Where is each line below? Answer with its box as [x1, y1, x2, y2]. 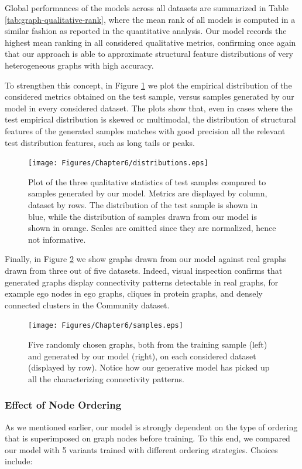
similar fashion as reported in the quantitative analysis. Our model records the [5, 25, 287, 37]
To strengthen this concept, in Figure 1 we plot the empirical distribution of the [5, 79, 292, 91]
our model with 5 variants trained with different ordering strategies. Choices [5, 443, 278, 456]
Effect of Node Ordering [5, 397, 122, 412]
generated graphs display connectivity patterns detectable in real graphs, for [5, 276, 279, 288]
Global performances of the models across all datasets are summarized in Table [5, 2, 289, 13]
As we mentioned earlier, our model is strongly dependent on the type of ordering [5, 420, 298, 433]
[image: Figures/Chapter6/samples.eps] [28, 321, 183, 330]
